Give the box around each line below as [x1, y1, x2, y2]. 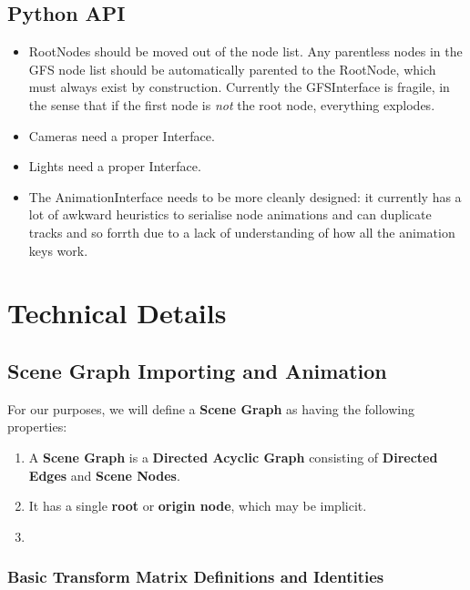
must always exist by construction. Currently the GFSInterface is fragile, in [28, 77, 450, 97]
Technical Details [7, 294, 227, 331]
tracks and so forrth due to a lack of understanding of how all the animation [28, 222, 455, 241]
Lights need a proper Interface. [28, 157, 201, 176]
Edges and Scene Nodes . [28, 465, 180, 484]
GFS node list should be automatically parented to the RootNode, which [28, 59, 436, 78]
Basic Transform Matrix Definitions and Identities [7, 565, 384, 588]
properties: [7, 417, 67, 436]
